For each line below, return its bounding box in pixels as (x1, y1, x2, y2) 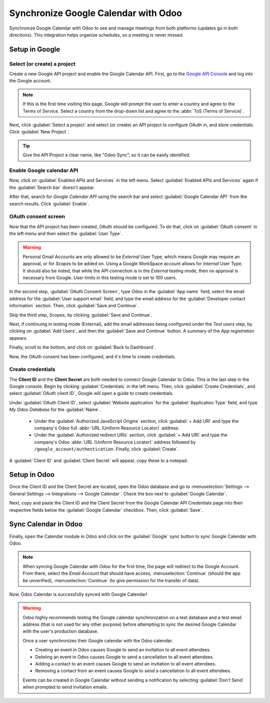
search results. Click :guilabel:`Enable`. (9, 200, 89, 206)
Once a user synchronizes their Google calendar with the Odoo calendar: (22, 637, 173, 643)
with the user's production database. (22, 628, 98, 634)
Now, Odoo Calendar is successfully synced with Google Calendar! (9, 591, 147, 597)
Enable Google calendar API (9, 167, 78, 174)
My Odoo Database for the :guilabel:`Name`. (9, 406, 101, 413)
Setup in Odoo (9, 471, 55, 479)
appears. (9, 335, 27, 341)
